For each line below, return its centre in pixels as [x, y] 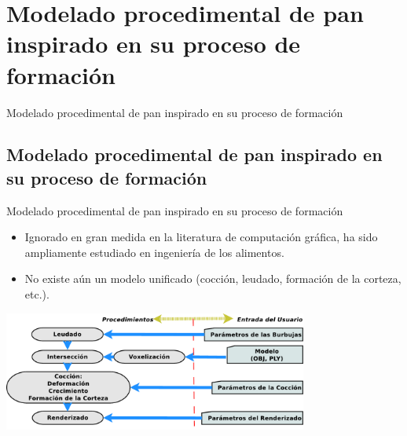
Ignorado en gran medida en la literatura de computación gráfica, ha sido [201, 237]
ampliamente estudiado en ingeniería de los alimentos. [154, 252]
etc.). [37, 294]
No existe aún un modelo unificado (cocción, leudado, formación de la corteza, [213, 278]
